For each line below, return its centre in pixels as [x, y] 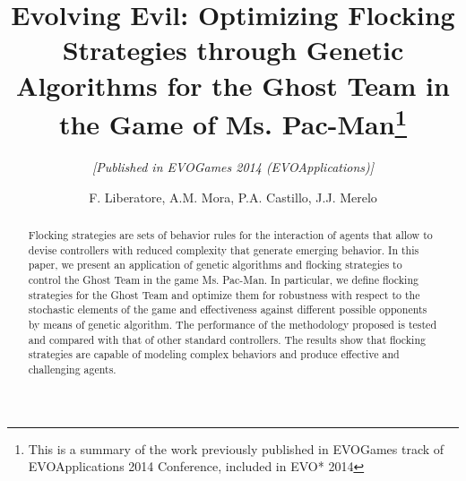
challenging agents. [72, 369]
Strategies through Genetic [233, 50]
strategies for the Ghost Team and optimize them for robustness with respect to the [224, 294]
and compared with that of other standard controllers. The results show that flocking [227, 339]
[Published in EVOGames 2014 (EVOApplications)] [233, 167]
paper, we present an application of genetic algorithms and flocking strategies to [215, 265]
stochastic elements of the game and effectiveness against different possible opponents [228, 309]
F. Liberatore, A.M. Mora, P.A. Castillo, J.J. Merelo [233, 197]
